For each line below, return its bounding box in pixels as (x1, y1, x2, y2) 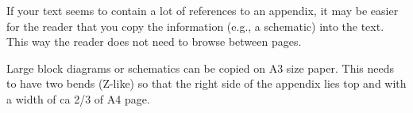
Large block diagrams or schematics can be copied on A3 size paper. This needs (6, 59, 395, 76)
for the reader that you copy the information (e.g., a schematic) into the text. (6, 17, 384, 34)
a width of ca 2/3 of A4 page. (6, 90, 150, 107)
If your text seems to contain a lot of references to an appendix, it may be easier (6, 2, 399, 18)
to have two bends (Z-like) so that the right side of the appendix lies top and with (6, 75, 407, 92)
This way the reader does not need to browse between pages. (6, 33, 302, 50)
